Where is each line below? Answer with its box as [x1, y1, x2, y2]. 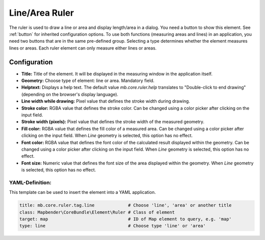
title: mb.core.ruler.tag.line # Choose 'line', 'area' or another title [19, 203, 232, 208]
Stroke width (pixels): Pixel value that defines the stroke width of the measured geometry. [21, 119, 205, 125]
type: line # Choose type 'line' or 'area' [19, 223, 206, 229]
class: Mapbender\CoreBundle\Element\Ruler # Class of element [19, 209, 175, 215]
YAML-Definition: [9, 179, 52, 186]
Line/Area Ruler [9, 7, 74, 18]
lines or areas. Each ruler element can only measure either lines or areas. [9, 45, 157, 51]
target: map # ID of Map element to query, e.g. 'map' [19, 216, 232, 222]
